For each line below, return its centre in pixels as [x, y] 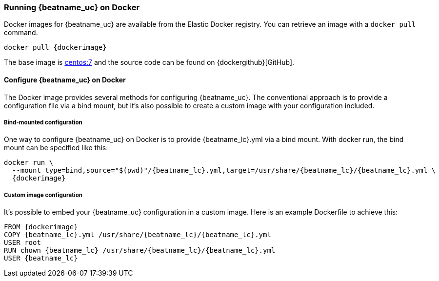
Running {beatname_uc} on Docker [72, 7]
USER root [22, 243]
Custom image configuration [43, 195]
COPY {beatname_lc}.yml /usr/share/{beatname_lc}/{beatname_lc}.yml [138, 235]
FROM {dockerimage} [41, 227]
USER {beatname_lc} [41, 258]
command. [21, 33]
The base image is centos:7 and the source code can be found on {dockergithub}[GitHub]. [149, 62]
